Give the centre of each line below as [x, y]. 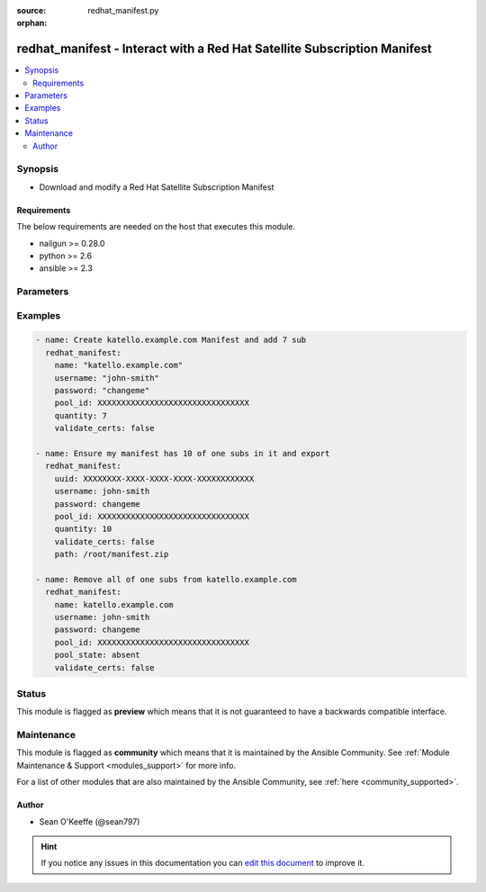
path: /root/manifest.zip [112, 554]
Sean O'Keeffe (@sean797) [90, 821]
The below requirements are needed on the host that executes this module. [156, 227]
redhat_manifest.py [123, 10]
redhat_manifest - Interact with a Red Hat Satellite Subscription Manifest [224, 49]
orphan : [32, 23]
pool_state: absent [98, 655]
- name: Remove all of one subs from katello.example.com [166, 579]
